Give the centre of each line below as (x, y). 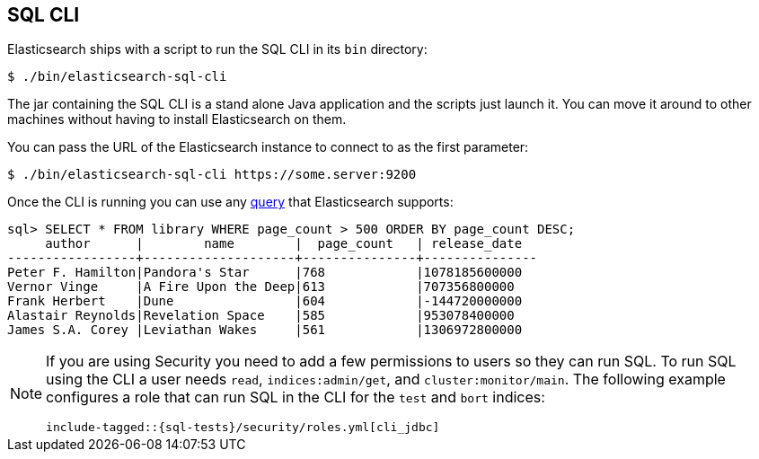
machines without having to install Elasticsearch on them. (177, 119)
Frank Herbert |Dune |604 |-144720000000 (265, 301)
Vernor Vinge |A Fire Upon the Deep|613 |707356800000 (261, 287)
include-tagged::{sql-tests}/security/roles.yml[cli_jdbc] (243, 428)
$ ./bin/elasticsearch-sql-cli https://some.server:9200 (212, 175)
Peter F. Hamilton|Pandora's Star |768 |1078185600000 (265, 273)
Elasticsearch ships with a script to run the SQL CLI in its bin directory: (217, 49)
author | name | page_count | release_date (284, 244)
